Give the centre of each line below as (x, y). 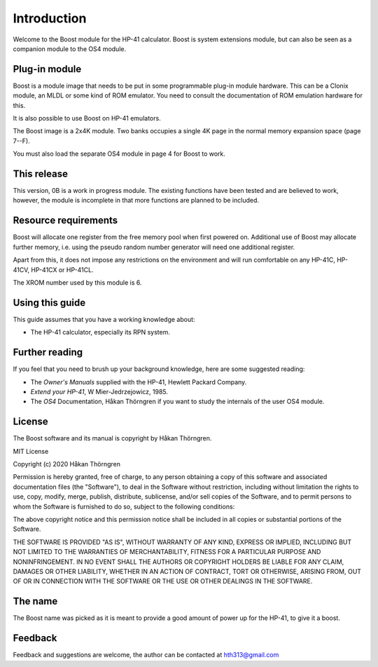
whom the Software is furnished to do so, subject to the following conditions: (124, 506)
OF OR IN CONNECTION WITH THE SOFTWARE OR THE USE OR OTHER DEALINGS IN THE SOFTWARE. (163, 581)
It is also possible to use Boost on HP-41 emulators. (87, 119)
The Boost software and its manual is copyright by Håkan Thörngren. (112, 438)
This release (40, 174)
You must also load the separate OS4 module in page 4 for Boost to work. (119, 154)
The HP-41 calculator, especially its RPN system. (100, 332)
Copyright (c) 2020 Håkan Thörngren (67, 464)
